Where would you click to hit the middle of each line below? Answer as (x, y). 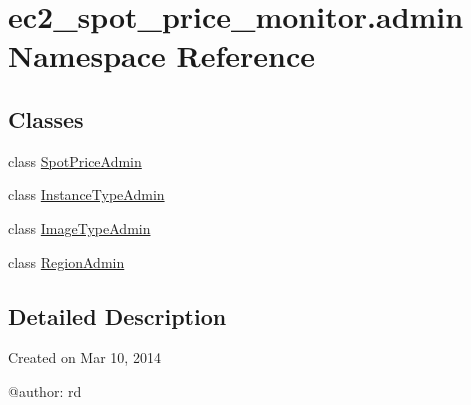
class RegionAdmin (66, 261)
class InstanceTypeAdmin (86, 194)
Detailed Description (117, 315)
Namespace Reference (161, 55)
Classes (46, 118)
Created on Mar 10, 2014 (84, 357)
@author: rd (45, 390)
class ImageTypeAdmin (79, 227)
